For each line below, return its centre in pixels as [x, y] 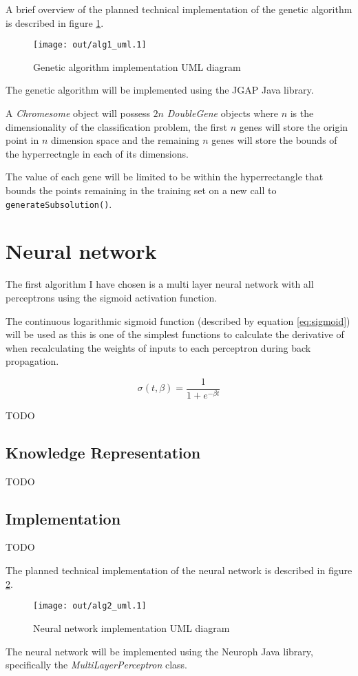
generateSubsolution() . [59, 203]
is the [302, 113]
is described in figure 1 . [55, 22]
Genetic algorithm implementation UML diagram [137, 66]
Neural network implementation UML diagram [131, 627]
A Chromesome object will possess [78, 113]
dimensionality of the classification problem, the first [117, 126]
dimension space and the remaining [125, 140]
